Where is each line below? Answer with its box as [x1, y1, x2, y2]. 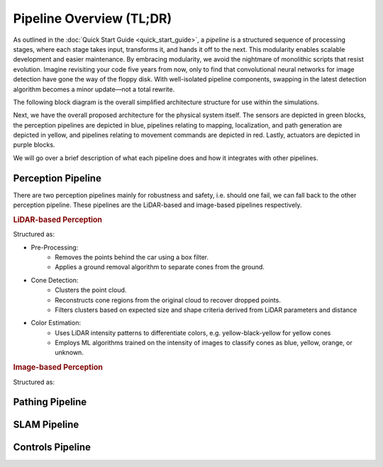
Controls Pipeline [13, 441, 91, 454]
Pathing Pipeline [13, 396, 87, 408]
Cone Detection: [30, 276, 79, 284]
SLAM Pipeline [13, 419, 79, 431]
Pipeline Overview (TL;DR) [13, 11, 172, 26]
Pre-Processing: [30, 243, 79, 252]
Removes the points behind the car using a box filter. [55, 252, 209, 261]
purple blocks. [13, 140, 55, 149]
